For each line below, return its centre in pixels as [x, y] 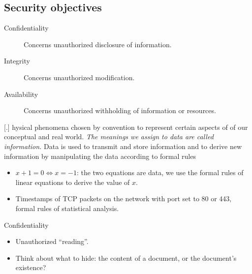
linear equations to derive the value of [73, 182]
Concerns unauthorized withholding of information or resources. [120, 110]
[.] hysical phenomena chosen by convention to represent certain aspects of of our [126, 127]
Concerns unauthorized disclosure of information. [98, 44]
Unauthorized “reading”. [52, 241]
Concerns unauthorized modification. [79, 77]
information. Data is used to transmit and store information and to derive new [123, 146]
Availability [21, 94]
